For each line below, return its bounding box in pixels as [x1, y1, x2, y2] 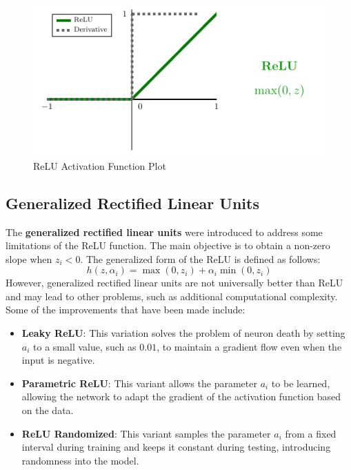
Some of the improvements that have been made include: [6, 302, 245, 317]
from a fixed [285, 426, 337, 440]
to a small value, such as [33, 339, 137, 353]
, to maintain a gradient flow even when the [157, 339, 342, 353]
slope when [6, 251, 52, 266]
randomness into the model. [21, 453, 139, 467]
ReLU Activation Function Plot [33, 158, 166, 173]
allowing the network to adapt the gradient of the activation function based [21, 389, 341, 404]
